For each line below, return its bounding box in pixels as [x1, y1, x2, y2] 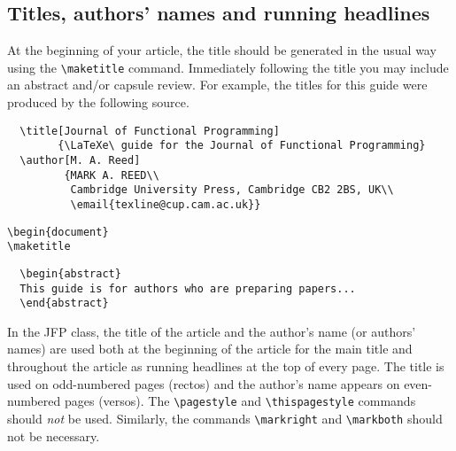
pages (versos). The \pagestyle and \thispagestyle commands [64, 392, 416, 410]
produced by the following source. [7, 93, 189, 112]
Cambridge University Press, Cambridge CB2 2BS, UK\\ [70, 183, 394, 197]
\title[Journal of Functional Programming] [19, 124, 280, 137]
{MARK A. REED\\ [64, 168, 159, 182]
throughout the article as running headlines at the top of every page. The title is [7, 357, 444, 376]
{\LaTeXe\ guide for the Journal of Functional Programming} [58, 139, 426, 152]
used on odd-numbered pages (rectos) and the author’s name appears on [7, 374, 400, 393]
